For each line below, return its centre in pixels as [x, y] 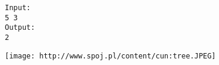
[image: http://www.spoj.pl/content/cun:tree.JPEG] [110, 56]
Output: [20, 28]
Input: [18, 8]
